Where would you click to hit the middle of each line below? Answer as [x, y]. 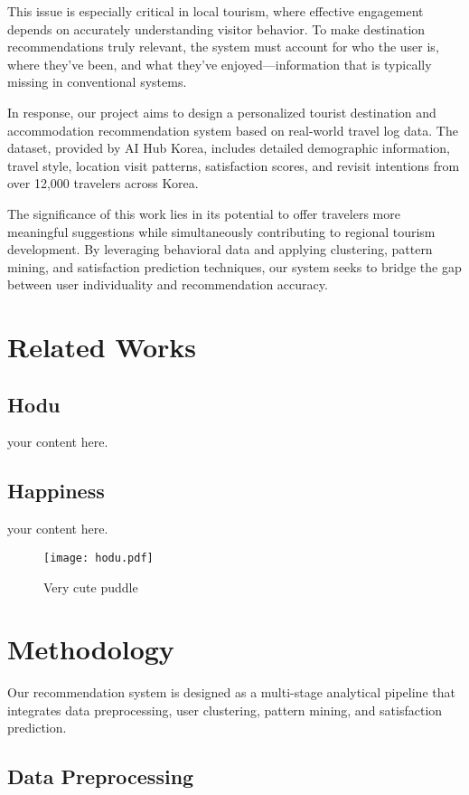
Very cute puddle [91, 587]
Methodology [91, 649]
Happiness [56, 491]
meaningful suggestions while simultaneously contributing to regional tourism [221, 231]
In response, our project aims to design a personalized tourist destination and [222, 112]
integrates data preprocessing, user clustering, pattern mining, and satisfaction [225, 710]
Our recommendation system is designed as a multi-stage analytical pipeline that [231, 692]
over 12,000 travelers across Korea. [103, 183]
